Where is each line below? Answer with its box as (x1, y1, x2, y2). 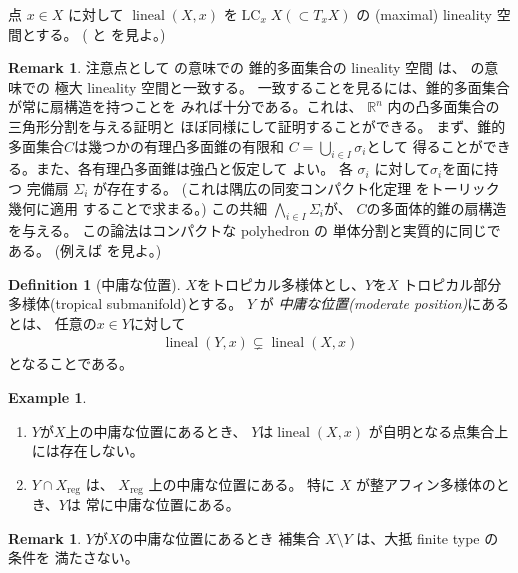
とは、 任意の (8, 312, 97, 333)
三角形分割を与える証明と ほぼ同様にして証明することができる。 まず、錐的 (8, 115, 506, 136)
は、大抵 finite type (356, 527, 480, 548)
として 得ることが (366, 135, 483, 156)
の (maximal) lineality (356, 4, 492, 24)
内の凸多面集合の (387, 96, 500, 117)
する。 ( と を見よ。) (35, 23, 166, 44)
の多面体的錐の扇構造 (366, 197, 507, 218)
